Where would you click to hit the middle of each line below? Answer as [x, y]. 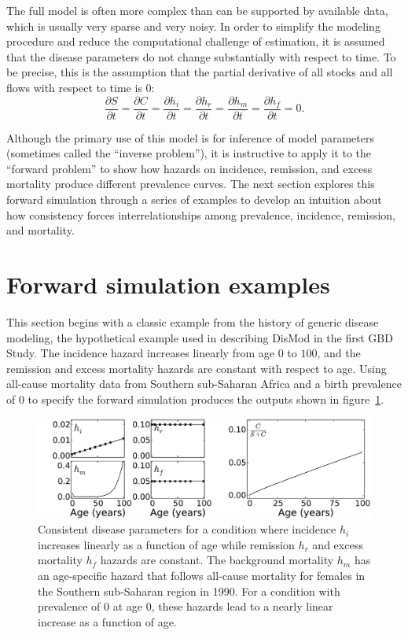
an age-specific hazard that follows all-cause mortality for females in [202, 575]
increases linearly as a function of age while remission [166, 544]
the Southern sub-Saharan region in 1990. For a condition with [189, 591]
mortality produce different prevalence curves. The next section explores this [191, 184]
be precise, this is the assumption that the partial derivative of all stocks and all [200, 72]
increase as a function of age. [107, 621]
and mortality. [40, 230]
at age [128, 606]
